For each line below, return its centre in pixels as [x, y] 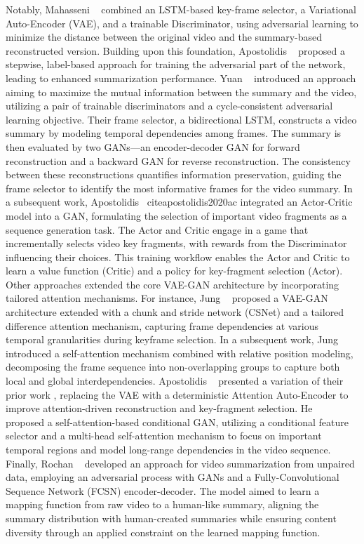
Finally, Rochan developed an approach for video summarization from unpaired [180, 463]
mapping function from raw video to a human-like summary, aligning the [162, 504]
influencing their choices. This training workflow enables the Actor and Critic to [178, 257]
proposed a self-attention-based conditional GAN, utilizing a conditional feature [177, 422]
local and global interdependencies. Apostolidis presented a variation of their [175, 381]
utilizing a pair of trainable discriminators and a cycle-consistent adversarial [169, 106]
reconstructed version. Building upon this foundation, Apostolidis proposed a [175, 50]
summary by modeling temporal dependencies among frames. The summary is [174, 133]
